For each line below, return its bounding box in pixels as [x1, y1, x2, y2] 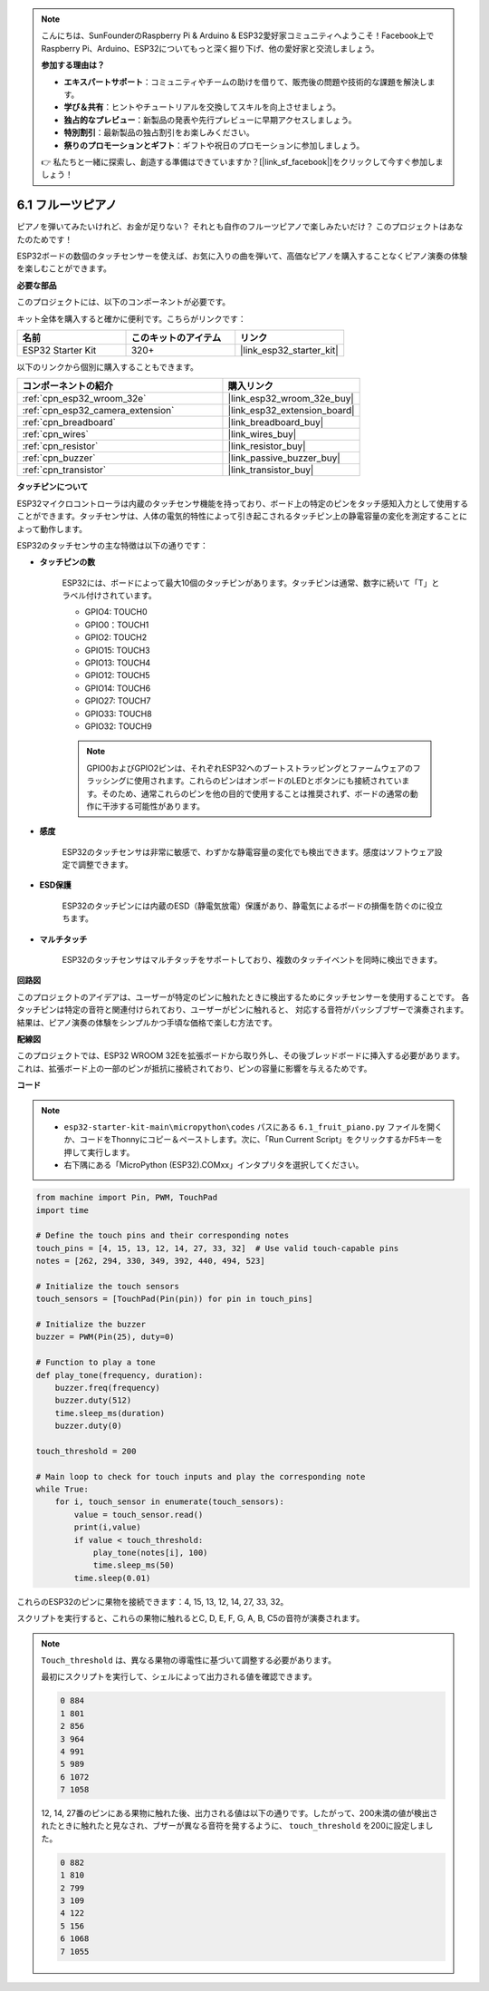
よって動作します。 [16, 523, 88, 534]
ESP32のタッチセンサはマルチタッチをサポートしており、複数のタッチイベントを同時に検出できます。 [62, 955, 443, 966]
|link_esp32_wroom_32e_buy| [227, 393, 355, 405]
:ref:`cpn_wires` [22, 428, 90, 441]
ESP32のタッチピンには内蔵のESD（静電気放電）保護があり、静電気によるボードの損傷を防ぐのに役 [62, 900, 436, 911]
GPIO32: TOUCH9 [84, 721, 153, 732]
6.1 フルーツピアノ [16, 198, 118, 213]
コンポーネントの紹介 [22, 380, 113, 393]
